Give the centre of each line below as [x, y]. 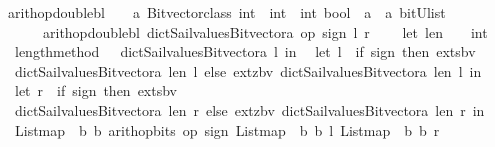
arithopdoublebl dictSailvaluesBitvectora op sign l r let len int [265, 31]
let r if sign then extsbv [95, 90]
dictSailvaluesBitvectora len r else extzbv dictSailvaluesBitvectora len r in [249, 109]
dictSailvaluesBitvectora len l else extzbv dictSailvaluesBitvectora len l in [248, 70]
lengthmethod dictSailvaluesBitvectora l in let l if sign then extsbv [245, 51]
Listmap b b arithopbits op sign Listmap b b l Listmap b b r [227, 129]
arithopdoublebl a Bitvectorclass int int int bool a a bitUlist [226, 12]
